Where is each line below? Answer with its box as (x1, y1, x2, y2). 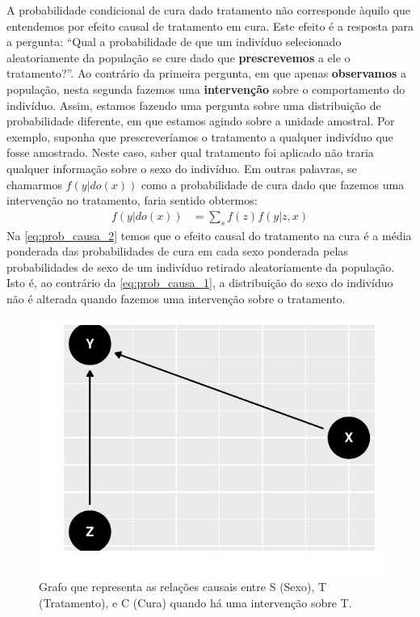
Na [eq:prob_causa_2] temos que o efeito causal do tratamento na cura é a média (6, 226, 412, 243)
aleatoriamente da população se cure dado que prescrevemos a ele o (6, 49, 351, 66)
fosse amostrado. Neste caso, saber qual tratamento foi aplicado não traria (6, 144, 374, 161)
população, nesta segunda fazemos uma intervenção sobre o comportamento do (6, 80, 405, 97)
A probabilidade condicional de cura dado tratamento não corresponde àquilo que (6, 2, 411, 18)
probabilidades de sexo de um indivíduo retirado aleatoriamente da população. (6, 258, 395, 275)
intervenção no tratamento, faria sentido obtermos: (6, 192, 258, 209)
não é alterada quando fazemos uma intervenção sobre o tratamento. (6, 289, 346, 306)
